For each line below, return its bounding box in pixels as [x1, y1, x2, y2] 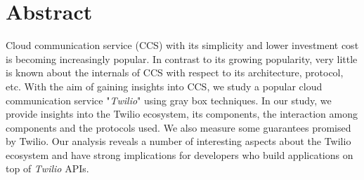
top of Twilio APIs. [6, 161, 89, 176]
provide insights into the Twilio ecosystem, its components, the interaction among [6, 106, 358, 121]
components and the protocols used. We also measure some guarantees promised [6, 120, 351, 134]
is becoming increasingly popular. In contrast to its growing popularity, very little [6, 51, 358, 66]
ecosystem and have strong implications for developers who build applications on [6, 147, 353, 162]
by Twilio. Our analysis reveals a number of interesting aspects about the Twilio [6, 134, 351, 148]
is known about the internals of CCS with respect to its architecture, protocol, [6, 65, 344, 80]
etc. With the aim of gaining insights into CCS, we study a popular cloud [6, 78, 323, 93]
